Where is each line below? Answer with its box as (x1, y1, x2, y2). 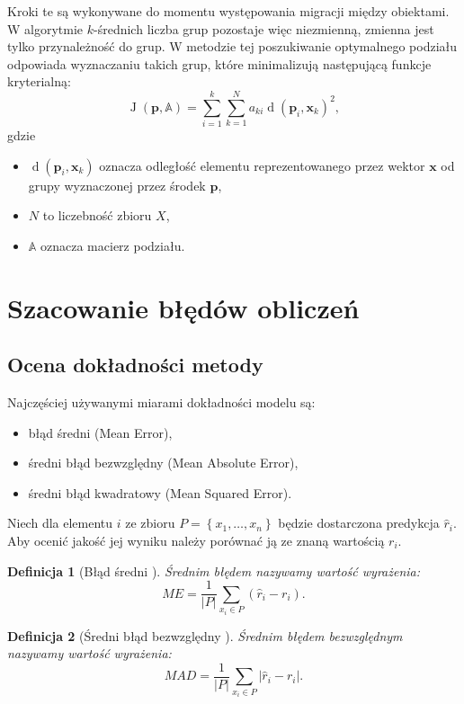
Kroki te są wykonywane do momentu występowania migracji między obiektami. (7, 2, 450, 20)
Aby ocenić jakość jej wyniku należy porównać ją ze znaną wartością (7, 531, 385, 550)
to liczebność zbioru (42, 206, 152, 225)
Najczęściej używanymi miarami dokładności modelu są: (7, 393, 316, 412)
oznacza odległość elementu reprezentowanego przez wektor (99, 156, 425, 174)
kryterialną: (7, 72, 71, 91)
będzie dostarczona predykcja (278, 513, 440, 532)
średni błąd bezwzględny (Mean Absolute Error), (28, 453, 299, 472)
